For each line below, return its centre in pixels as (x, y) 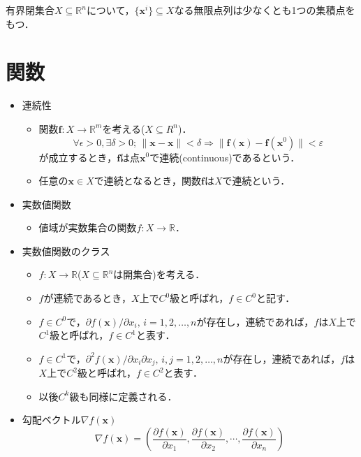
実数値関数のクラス (66, 251)
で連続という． (256, 181)
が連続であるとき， (87, 298)
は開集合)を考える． (159, 274)
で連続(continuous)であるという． (225, 157)
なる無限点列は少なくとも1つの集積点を (265, 10)
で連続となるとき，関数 (147, 181)
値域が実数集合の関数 (88, 227)
